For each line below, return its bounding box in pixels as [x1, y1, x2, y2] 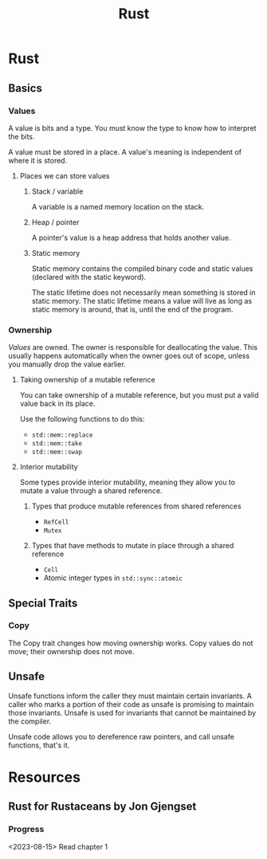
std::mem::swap [31, 448, 82, 457]
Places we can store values [19, 171, 110, 180]
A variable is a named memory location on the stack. [31, 202, 205, 211]
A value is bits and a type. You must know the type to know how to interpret [8, 123, 257, 132]
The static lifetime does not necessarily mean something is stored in [31, 288, 257, 297]
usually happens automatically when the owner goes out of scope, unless [8, 351, 250, 361]
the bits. [8, 131, 35, 141]
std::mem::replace [31, 431, 93, 439]
